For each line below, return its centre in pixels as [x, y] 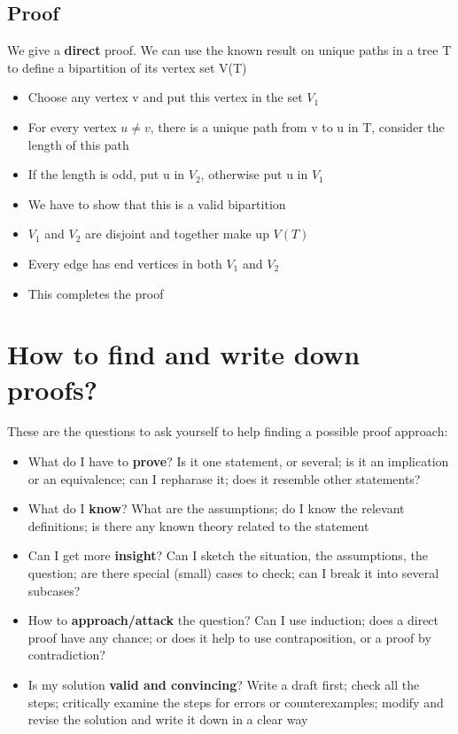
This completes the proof [96, 293]
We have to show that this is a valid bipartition [157, 203]
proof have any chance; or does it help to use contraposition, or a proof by [229, 637]
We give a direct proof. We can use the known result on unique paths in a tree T [229, 50]
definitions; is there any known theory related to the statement [198, 525]
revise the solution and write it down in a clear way [168, 719]
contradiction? [66, 655]
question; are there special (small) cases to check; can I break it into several [233, 573]
